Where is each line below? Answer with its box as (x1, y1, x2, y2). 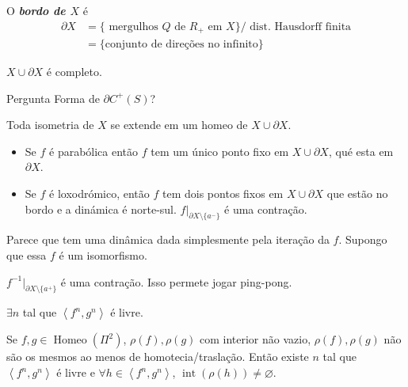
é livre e (56, 364, 95, 381)
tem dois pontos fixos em (162, 185, 284, 202)
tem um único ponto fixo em (151, 142, 289, 159)
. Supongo (338, 231, 387, 248)
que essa (6, 247, 47, 264)
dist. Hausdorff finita (250, 21, 352, 32)
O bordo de (6, 2, 66, 18)
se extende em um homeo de (110, 116, 248, 133)
